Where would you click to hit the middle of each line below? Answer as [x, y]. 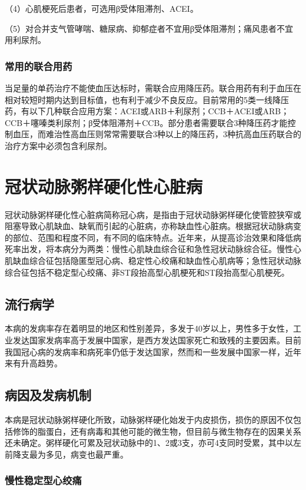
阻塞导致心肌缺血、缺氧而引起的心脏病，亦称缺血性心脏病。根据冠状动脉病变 [153, 226]
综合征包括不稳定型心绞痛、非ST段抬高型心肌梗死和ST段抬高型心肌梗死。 [147, 272]
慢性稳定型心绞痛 [43, 480]
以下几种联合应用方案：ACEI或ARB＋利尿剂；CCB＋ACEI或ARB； [159, 111]
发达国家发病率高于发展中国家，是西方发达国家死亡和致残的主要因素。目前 [157, 340]
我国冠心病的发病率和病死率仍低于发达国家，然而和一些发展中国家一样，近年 [153, 351]
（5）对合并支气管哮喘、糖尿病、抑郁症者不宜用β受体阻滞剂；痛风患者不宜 [149, 28]
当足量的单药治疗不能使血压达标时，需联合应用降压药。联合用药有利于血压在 [153, 88]
